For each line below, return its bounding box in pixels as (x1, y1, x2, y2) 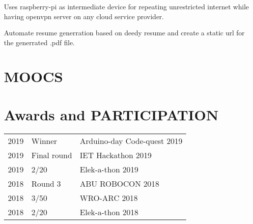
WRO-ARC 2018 (80, 192, 138, 203)
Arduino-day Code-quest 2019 (80, 135, 183, 146)
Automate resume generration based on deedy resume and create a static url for (4, 28, 245, 38)
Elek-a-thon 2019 (80, 163, 139, 175)
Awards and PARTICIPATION (4, 104, 219, 124)
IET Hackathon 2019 (80, 149, 152, 161)
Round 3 (31, 177, 61, 189)
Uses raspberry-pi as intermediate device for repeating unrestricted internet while (4, 1, 249, 11)
